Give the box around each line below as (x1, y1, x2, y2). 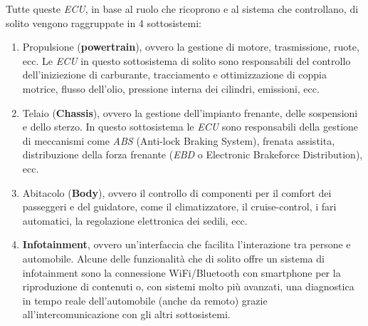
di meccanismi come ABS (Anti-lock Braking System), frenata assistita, (22, 133, 335, 148)
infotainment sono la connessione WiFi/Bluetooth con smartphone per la (22, 265, 341, 280)
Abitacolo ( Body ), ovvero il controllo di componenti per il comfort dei (22, 185, 332, 200)
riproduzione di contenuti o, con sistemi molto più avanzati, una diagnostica (22, 279, 354, 294)
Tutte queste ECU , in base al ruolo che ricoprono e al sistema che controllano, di (6, 1, 359, 16)
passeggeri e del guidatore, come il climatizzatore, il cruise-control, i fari (22, 199, 337, 214)
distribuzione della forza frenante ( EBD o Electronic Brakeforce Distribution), (22, 147, 363, 162)
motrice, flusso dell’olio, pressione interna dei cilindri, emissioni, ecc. (22, 81, 320, 96)
